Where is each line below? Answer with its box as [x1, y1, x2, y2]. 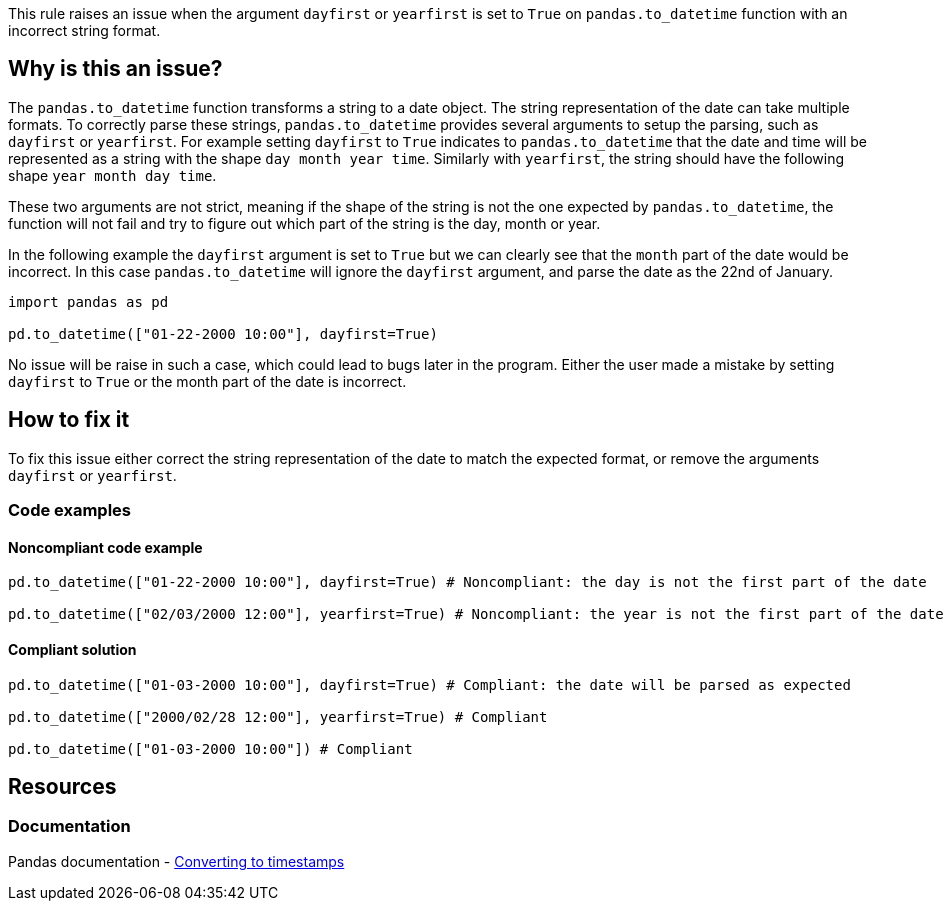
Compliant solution [8, 640, 137, 658]
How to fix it [8, 407, 130, 433]
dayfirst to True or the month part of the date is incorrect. [8, 372, 407, 390]
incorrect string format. [8, 22, 161, 39]
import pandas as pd [8, 293, 169, 310]
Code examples [8, 500, 132, 521]
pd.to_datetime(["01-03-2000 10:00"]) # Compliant [8, 740, 413, 757]
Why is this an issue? [8, 56, 223, 82]
